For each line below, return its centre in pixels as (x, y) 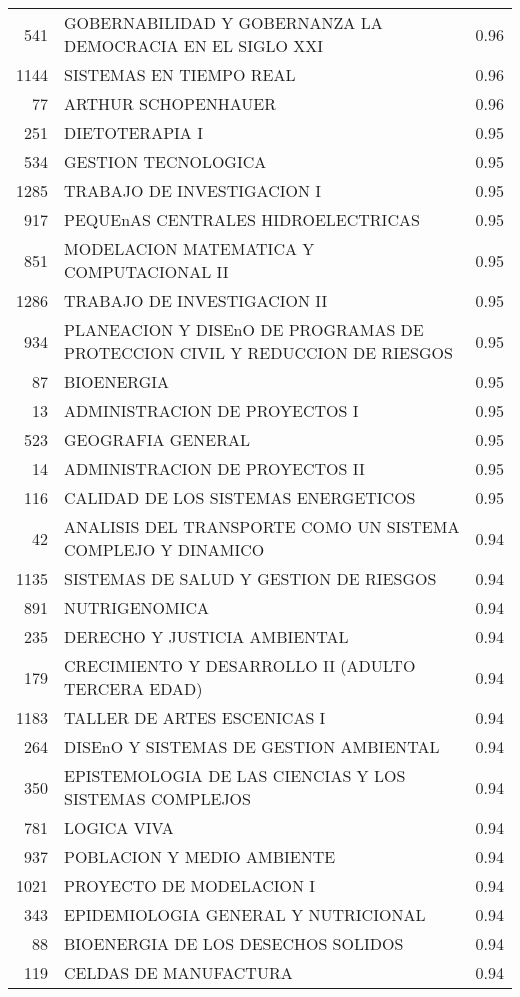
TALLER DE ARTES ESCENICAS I (195, 717)
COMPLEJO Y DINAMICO (164, 549)
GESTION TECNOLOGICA (165, 161)
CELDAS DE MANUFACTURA (178, 972)
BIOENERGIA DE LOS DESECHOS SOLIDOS (234, 943)
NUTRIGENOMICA (137, 607)
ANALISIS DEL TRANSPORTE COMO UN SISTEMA (262, 526)
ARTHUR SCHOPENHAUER (170, 103)
